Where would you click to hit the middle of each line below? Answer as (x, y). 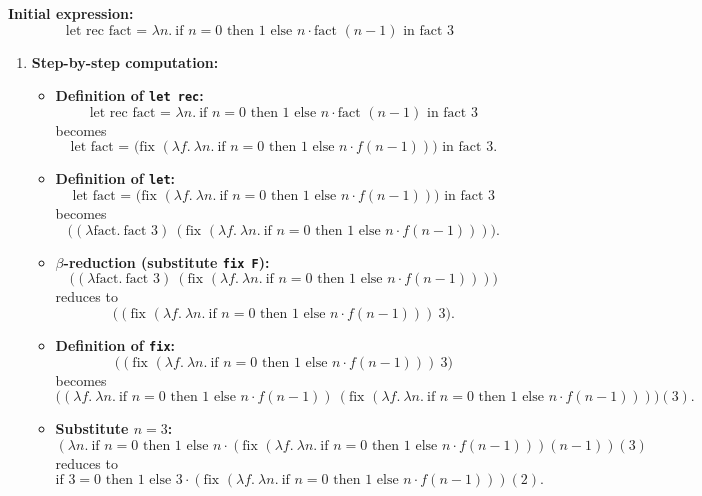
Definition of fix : (115, 344)
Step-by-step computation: (125, 61)
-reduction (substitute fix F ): (166, 261)
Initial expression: (71, 13)
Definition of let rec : (129, 95)
